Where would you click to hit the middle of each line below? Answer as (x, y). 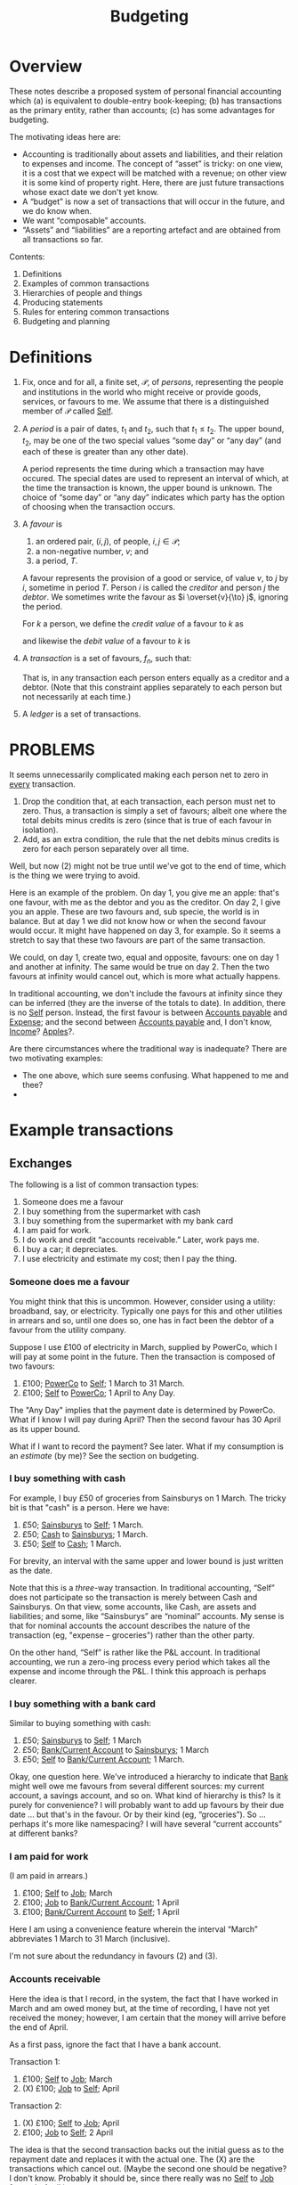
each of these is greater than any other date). (105, 452)
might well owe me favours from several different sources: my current (137, 1786)
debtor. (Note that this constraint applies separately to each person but (152, 687)
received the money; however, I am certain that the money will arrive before (148, 2017)
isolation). (40, 830)
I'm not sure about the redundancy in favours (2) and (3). (113, 1956)
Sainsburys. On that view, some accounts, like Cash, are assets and (133, 1607)
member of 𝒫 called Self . (68, 411)
